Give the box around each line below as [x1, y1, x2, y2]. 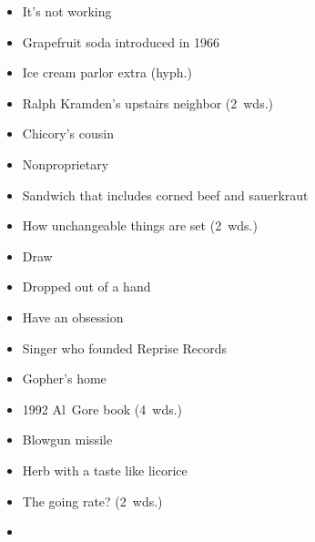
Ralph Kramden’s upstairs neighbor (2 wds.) [22, 93, 274, 112]
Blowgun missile [22, 430, 113, 449]
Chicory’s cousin [22, 124, 114, 143]
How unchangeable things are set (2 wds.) [22, 216, 258, 235]
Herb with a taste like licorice [22, 460, 188, 479]
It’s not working [22, 2, 112, 20]
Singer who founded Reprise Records [22, 338, 228, 357]
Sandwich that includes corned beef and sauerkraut [22, 185, 309, 204]
